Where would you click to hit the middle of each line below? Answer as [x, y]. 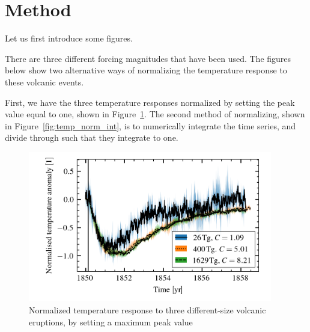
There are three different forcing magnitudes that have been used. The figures [148, 58]
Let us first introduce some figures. [69, 38]
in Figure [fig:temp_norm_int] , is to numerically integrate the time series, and [150, 125]
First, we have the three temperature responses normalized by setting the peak [150, 102]
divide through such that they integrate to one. [92, 137]
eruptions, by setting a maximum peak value [111, 321]
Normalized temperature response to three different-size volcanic [147, 310]
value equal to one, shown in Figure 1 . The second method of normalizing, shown [155, 114]
